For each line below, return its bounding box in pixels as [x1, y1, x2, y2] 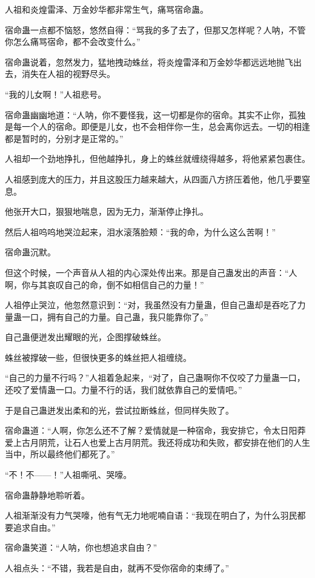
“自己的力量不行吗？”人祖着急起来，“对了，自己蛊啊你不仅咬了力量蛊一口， [5, 371, 305, 384]
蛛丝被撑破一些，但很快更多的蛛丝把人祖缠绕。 [5, 351, 191, 363]
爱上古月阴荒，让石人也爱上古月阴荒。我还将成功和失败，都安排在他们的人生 [5, 435, 310, 448]
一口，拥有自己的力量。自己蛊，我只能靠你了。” [21, 310, 208, 323]
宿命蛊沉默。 [5, 246, 56, 258]
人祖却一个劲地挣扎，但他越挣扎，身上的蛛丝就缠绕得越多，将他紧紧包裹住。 [5, 152, 310, 165]
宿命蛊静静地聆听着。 [5, 488, 90, 501]
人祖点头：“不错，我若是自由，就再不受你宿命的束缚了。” [5, 562, 230, 574]
